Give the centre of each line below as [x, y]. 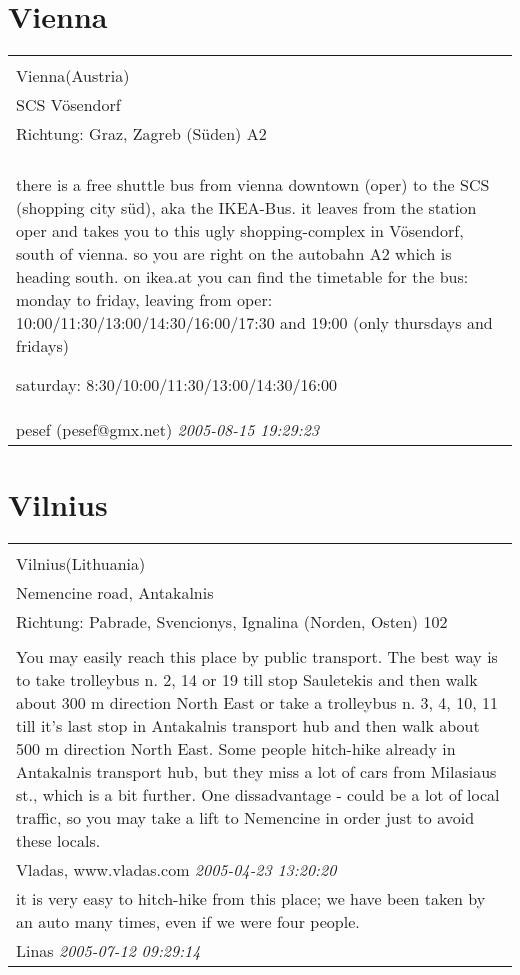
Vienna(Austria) [73, 76]
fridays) [43, 346]
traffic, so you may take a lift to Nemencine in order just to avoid [245, 818]
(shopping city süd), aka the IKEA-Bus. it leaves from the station [246, 208]
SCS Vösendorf [68, 105]
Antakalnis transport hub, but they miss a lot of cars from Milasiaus [256, 772]
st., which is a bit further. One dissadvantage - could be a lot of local [258, 795]
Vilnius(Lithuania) [81, 564]
